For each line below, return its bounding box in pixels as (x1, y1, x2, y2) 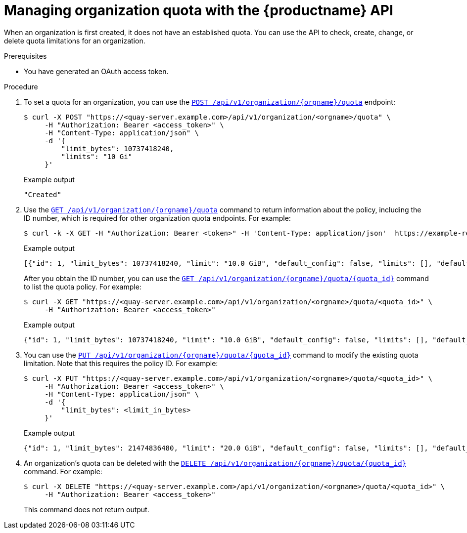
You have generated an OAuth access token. (24, 67, 169, 76)
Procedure (4, 82, 38, 91)
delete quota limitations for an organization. (4, 36, 145, 45)
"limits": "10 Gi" (61, 152, 133, 161)
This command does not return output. (24, 505, 149, 514)
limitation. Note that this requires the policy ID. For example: (24, 359, 218, 368)
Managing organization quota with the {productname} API (4, 2, 393, 19)
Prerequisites (4, 51, 47, 60)
